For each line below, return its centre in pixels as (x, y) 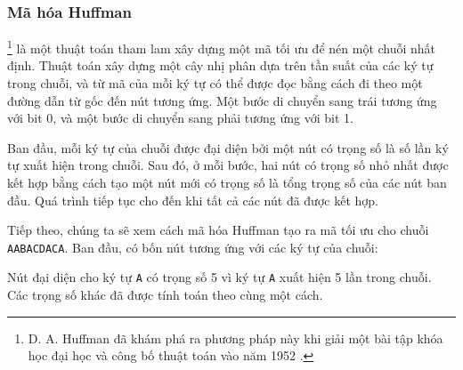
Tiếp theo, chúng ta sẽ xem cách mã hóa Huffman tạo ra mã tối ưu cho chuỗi (218, 230)
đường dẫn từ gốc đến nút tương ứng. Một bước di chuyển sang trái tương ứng (222, 100)
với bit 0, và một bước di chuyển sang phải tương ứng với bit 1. (180, 118)
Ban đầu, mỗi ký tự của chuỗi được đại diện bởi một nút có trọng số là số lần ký (228, 147)
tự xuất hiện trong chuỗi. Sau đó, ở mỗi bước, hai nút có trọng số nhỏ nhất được (228, 165)
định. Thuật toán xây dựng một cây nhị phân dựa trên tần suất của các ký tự (220, 65)
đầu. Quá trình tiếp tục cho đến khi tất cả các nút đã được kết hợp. (193, 200)
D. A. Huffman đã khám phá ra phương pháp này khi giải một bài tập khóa (236, 338)
